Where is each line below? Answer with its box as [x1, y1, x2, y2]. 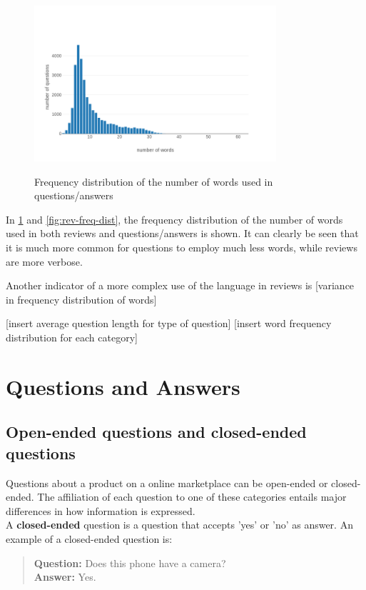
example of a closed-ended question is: [6, 531, 173, 546]
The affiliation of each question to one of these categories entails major [37, 489, 347, 504]
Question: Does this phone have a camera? [34, 555, 226, 570]
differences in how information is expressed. [6, 503, 195, 518]
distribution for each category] [6, 329, 138, 344]
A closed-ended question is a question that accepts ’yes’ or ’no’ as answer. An [6, 517, 353, 532]
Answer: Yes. [34, 569, 96, 584]
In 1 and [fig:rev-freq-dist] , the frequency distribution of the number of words [6, 211, 343, 226]
